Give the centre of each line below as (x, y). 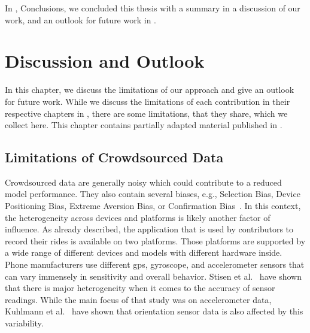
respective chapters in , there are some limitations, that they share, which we (146, 113)
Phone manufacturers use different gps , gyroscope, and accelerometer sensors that (155, 264)
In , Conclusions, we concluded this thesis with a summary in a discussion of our (153, 8)
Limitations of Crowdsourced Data (114, 157)
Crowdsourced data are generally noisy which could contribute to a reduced (143, 182)
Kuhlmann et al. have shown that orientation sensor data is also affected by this (154, 311)
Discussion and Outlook (105, 61)
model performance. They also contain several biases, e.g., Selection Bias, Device (153, 194)
